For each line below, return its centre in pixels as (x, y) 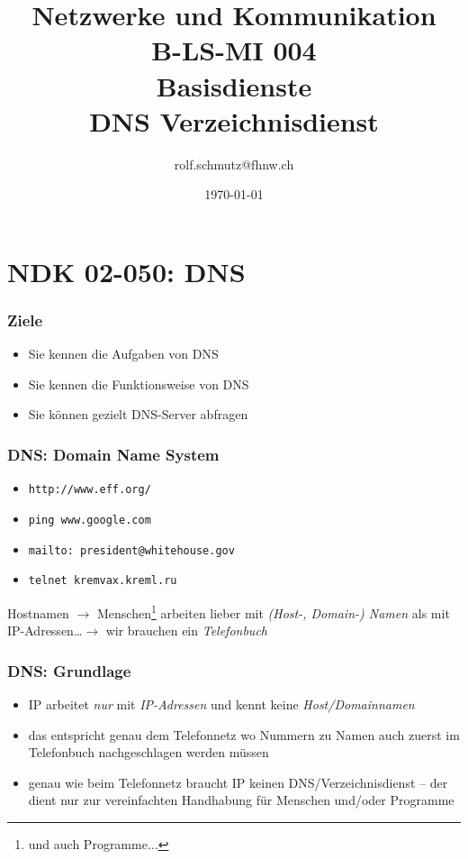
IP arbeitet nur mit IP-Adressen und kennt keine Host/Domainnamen (221, 704)
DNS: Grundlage (69, 670)
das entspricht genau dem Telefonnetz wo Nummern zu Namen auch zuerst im (244, 734)
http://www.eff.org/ (90, 490)
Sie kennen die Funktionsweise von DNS (139, 384)
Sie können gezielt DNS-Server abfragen (138, 414)
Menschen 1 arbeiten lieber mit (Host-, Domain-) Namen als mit (273, 611)
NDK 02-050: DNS (126, 271)
